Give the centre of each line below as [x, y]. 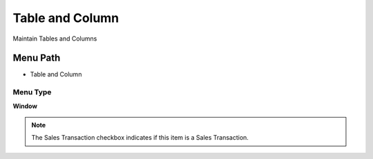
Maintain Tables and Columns [55, 39]
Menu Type [32, 92]
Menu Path [37, 58]
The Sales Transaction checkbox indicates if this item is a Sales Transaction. [140, 138]
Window [25, 106]
